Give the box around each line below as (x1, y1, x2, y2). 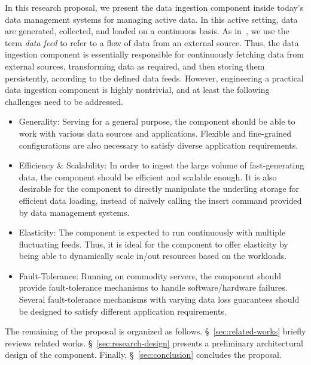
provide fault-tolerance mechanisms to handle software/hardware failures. (19, 281, 288, 294)
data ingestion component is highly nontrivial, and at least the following (5, 83, 270, 96)
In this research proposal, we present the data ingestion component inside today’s (5, 1, 304, 13)
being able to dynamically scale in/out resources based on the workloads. (19, 249, 287, 262)
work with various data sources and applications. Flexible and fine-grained (19, 126, 292, 139)
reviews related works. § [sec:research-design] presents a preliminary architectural (5, 336, 303, 349)
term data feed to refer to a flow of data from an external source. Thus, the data (5, 36, 299, 49)
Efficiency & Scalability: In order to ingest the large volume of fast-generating (19, 159, 304, 171)
